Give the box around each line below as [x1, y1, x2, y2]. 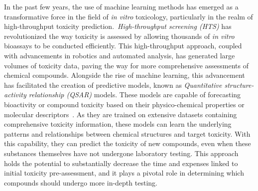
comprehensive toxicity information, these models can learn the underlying [4, 119, 232, 129]
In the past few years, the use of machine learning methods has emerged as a [4, 1, 239, 11]
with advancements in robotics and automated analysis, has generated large [4, 50, 235, 60]
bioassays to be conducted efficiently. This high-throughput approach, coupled [4, 40, 242, 51]
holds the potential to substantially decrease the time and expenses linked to [4, 158, 238, 168]
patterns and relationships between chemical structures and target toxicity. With [4, 128, 251, 139]
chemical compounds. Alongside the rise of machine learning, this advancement [4, 70, 245, 80]
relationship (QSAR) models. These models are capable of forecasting [28, 89, 241, 100]
